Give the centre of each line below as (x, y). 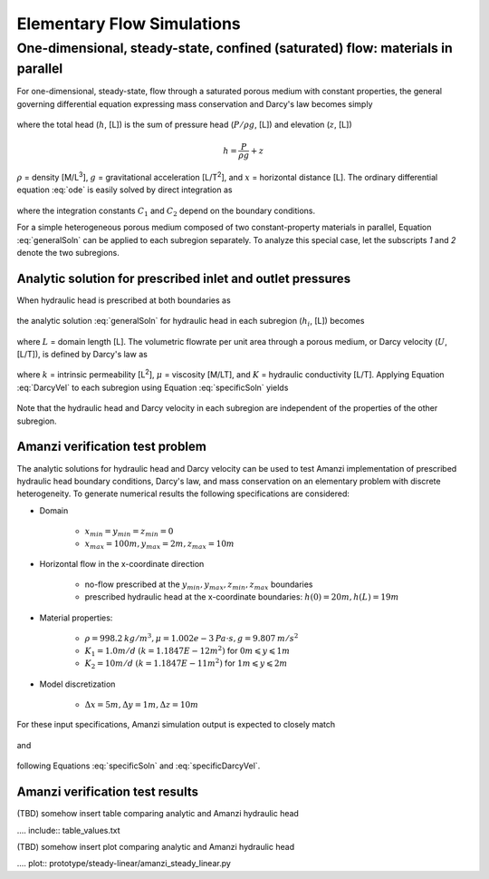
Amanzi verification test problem (112, 447)
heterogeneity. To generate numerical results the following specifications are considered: (183, 493)
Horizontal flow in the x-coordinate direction (122, 563)
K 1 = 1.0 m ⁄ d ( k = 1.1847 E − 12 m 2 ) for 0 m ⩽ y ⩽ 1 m (187, 651)
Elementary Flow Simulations (129, 24)
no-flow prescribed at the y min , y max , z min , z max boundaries (199, 585)
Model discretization (77, 684)
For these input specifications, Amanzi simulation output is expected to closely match (176, 725)
